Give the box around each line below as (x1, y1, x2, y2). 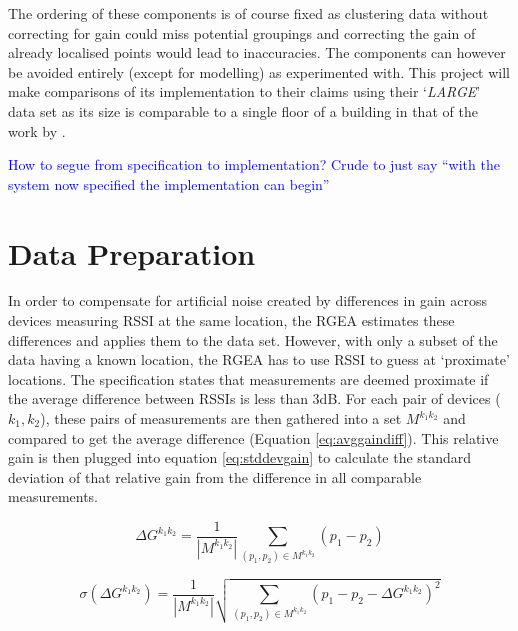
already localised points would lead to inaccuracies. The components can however (8, 42, 506, 63)
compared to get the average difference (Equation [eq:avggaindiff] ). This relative (8, 427, 499, 448)
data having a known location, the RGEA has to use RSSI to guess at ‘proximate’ (8, 349, 510, 370)
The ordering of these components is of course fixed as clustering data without (8, 3, 489, 23)
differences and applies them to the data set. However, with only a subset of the (8, 329, 498, 350)
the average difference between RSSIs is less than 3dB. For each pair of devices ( (8, 388, 501, 409)
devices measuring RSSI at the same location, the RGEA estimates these (8, 310, 455, 331)
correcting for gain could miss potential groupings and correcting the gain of (8, 22, 476, 43)
